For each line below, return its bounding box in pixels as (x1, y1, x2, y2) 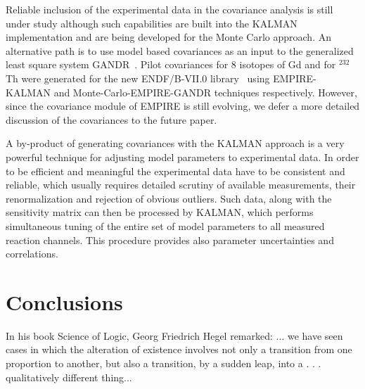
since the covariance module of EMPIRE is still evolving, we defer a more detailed (6, 98, 360, 113)
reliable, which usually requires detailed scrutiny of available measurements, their (6, 177, 356, 192)
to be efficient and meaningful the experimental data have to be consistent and (6, 163, 345, 178)
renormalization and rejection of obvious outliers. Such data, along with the (6, 191, 332, 205)
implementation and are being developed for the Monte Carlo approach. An (6, 30, 331, 44)
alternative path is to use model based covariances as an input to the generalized (6, 43, 354, 58)
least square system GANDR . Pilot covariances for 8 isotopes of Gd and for (6, 57, 336, 72)
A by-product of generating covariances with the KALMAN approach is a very (6, 136, 345, 151)
